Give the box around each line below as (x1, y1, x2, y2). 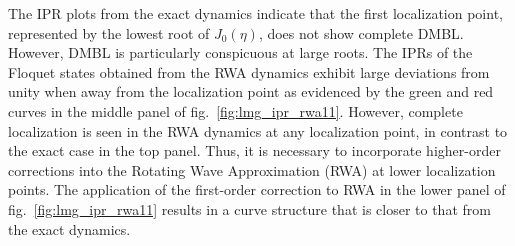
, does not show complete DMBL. (258, 22, 464, 43)
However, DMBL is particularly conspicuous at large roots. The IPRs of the (8, 42, 473, 63)
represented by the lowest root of (8, 22, 210, 43)
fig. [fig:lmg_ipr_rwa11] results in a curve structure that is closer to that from (8, 198, 491, 219)
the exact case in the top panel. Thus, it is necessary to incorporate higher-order (8, 140, 501, 161)
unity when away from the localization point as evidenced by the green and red (8, 81, 494, 102)
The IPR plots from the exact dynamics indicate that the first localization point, (8, 3, 503, 23)
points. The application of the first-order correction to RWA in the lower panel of (8, 179, 506, 200)
